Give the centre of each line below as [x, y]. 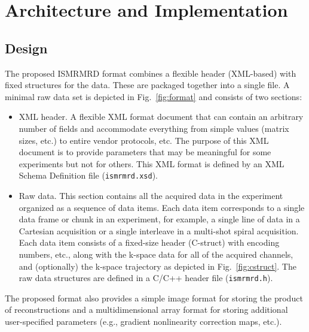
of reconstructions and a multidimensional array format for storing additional [146, 310]
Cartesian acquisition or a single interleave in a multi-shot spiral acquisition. [159, 230]
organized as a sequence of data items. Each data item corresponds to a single [162, 207]
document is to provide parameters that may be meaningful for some [145, 152]
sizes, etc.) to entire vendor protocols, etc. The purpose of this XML [144, 140]
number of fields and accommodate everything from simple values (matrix [154, 128]
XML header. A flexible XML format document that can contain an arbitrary [161, 117]
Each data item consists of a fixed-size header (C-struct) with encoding [149, 242]
